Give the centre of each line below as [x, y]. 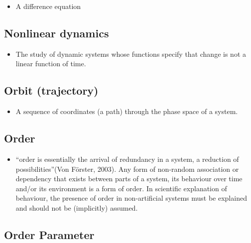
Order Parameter [49, 234]
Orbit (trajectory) [51, 90]
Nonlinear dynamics [57, 33]
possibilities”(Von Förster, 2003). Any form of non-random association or [127, 169]
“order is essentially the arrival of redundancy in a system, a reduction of [127, 159]
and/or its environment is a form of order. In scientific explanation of [121, 188]
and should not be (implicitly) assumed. [77, 207]
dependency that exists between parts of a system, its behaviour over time [129, 179]
